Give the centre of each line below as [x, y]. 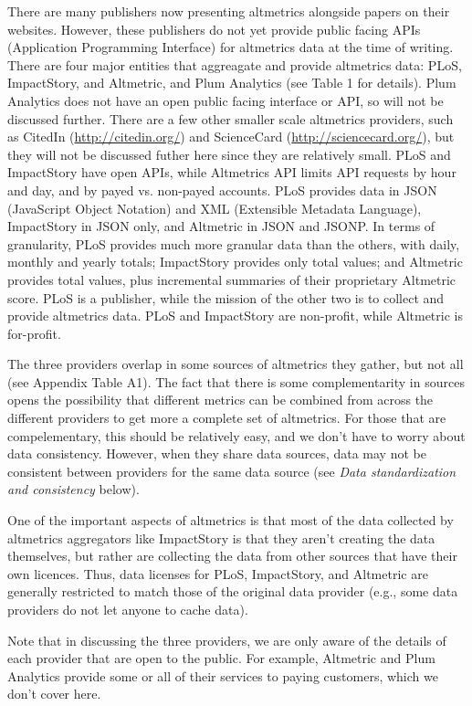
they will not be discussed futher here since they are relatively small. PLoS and [229, 154]
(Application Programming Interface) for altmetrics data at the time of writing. [231, 47]
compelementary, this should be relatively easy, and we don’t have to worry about [236, 435]
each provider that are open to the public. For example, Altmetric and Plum [221, 658]
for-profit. [34, 333]
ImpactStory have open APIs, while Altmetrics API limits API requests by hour [232, 172]
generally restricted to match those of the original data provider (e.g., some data [233, 591]
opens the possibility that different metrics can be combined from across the [220, 400]
